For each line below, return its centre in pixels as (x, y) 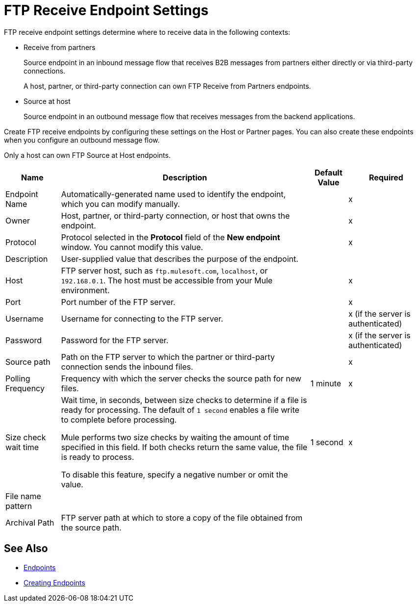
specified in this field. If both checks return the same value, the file (184, 447)
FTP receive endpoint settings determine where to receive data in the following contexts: (147, 32)
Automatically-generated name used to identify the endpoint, (173, 194)
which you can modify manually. (121, 204)
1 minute (326, 383)
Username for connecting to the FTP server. (142, 318)
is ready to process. (98, 457)
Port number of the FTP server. (118, 302)
